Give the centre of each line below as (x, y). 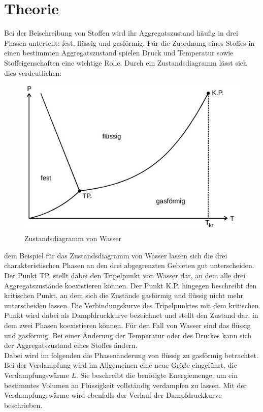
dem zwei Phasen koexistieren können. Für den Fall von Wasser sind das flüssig (127, 325)
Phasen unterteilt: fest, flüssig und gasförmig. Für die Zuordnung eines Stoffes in (129, 42)
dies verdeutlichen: (33, 72)
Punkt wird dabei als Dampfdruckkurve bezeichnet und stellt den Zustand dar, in (131, 315)
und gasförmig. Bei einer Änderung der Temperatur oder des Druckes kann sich (128, 335)
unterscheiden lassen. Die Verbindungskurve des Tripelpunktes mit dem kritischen (131, 305)
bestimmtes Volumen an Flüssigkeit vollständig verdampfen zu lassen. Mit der (125, 385)
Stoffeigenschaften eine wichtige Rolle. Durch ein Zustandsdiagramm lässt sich (126, 62)
